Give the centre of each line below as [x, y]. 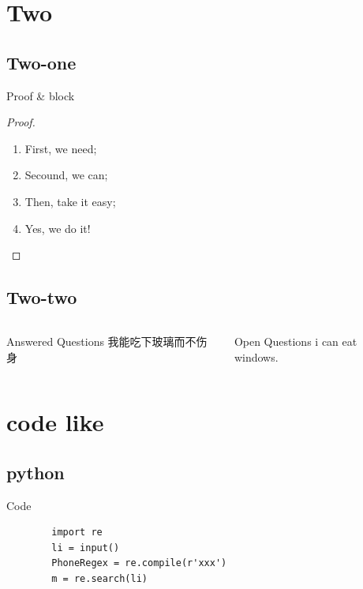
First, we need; [61, 148]
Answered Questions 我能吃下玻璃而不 [101, 341]
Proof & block [41, 95]
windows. [256, 356]
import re [77, 533]
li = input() [86, 548]
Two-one [41, 62]
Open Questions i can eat [296, 341]
